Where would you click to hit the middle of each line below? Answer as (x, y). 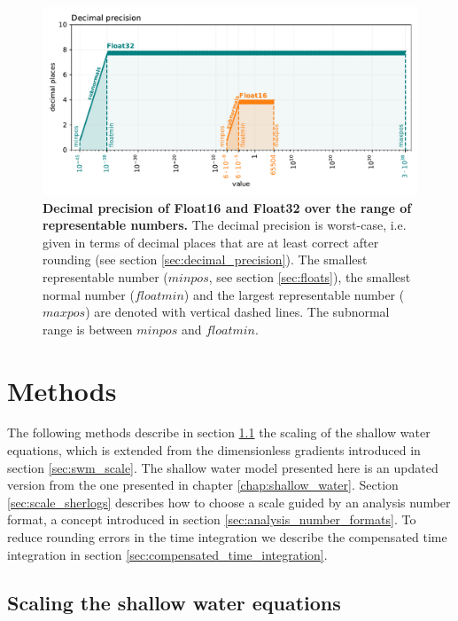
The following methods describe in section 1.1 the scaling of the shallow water (219, 432)
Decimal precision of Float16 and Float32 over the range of (227, 207)
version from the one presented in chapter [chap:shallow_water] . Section (203, 485)
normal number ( (89, 294)
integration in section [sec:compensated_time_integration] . (167, 554)
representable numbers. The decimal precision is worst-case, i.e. (225, 225)
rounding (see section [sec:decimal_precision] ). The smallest (205, 259)
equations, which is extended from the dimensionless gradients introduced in (214, 450)
